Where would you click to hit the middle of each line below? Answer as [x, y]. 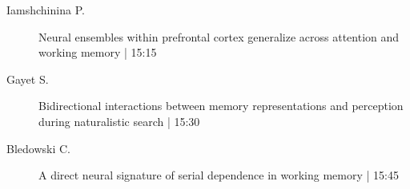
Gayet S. [28, 79]
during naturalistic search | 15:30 [119, 121]
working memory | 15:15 [98, 52]
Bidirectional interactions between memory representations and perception [221, 106]
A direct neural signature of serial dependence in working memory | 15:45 [219, 175]
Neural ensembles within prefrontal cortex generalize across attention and [219, 36]
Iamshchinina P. [46, 10]
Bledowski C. [38, 148]
